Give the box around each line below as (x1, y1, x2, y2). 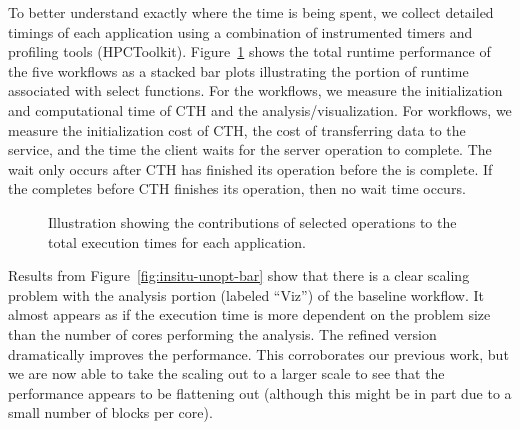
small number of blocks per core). (8, 402, 213, 423)
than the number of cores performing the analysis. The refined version (8, 323, 437, 344)
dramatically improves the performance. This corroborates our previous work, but (8, 343, 509, 364)
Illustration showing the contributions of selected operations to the (48, 211, 457, 232)
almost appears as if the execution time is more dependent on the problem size (8, 304, 491, 325)
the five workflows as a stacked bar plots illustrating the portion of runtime (8, 60, 469, 81)
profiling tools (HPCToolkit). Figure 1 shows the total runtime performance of (8, 41, 491, 62)
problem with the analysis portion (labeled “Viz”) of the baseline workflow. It (8, 284, 484, 305)
